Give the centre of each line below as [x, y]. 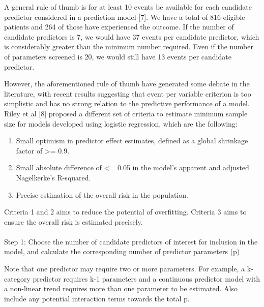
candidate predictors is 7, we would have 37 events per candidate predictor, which [132, 36]
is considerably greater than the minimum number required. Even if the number [129, 47]
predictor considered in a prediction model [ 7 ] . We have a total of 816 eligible [125, 17]
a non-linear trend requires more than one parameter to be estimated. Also [121, 288]
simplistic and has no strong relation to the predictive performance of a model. [127, 103]
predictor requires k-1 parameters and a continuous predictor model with [146, 278]
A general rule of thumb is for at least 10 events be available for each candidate [128, 7]
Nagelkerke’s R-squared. [53, 177]
